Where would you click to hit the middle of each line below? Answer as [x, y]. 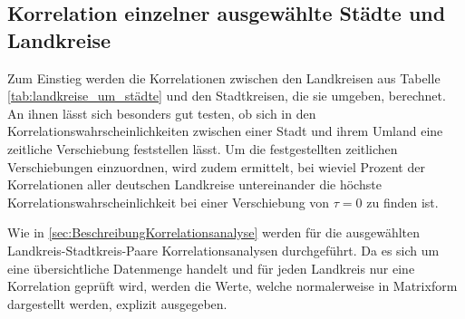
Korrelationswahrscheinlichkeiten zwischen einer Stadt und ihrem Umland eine [225, 131]
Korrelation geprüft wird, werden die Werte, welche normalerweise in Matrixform [232, 286]
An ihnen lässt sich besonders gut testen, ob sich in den [162, 113]
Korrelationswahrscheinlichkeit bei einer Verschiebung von [169, 202]
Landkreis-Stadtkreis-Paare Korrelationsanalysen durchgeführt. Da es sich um [223, 250]
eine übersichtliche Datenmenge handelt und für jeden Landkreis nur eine [211, 268]
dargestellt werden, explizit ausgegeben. [117, 303]
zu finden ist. [402, 202]
